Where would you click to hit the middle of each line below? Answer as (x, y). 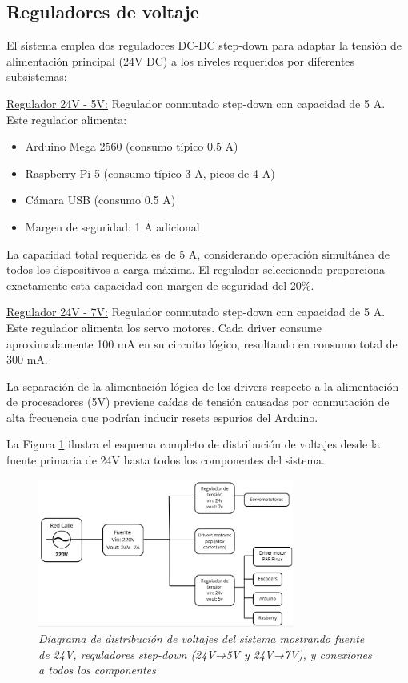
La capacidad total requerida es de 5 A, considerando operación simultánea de (198, 253)
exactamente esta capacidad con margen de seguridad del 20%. (160, 285)
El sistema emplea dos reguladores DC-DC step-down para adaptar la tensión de (204, 45)
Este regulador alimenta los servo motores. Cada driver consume (164, 327)
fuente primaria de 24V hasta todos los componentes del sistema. (166, 460)
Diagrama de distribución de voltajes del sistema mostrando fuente (202, 638)
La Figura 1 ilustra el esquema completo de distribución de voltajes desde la (193, 444)
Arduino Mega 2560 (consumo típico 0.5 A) (132, 146)
